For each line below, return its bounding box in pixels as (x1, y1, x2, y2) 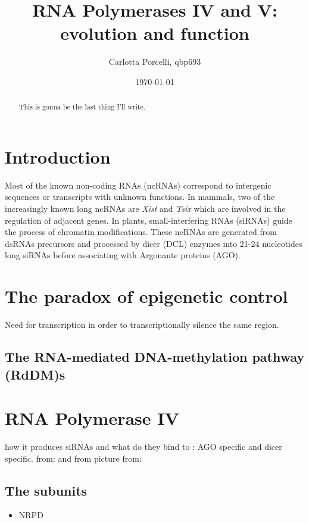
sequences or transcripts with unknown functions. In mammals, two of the (5, 190, 275, 203)
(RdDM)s (5, 365, 65, 383)
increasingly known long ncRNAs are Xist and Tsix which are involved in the (5, 202, 286, 215)
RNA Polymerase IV (5, 406, 179, 430)
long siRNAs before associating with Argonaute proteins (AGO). (5, 249, 241, 261)
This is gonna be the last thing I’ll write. (18, 102, 146, 112)
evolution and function (60, 21, 249, 45)
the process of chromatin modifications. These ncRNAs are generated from (5, 226, 277, 238)
